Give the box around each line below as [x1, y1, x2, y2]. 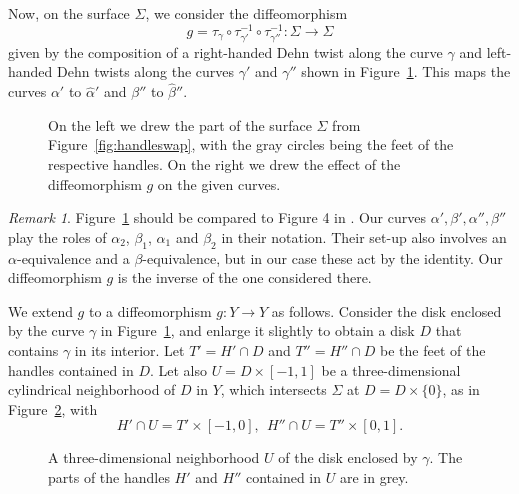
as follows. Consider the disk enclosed [271, 300, 502, 321]
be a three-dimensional [321, 359, 461, 380]
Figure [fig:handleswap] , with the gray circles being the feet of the [48, 134, 454, 155]
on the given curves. [157, 173, 281, 194]
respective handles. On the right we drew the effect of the [48, 154, 401, 175]
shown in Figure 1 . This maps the [301, 61, 511, 82]
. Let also [149, 359, 208, 380]
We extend [8, 300, 73, 321]
